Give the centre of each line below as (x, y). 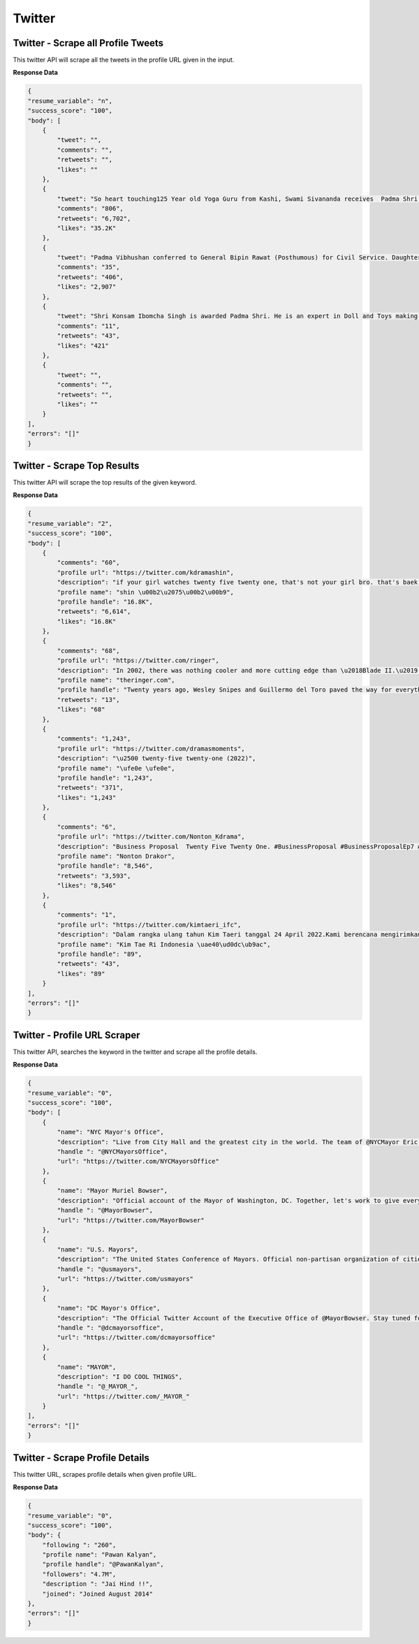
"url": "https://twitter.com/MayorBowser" (131, 1220)
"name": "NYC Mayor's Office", (110, 1132)
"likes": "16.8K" (87, 621)
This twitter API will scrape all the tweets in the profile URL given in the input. (124, 60)
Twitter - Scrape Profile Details (81, 1458)
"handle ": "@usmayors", (100, 1269)
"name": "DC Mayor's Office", (109, 1308)
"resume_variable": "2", (70, 523)
